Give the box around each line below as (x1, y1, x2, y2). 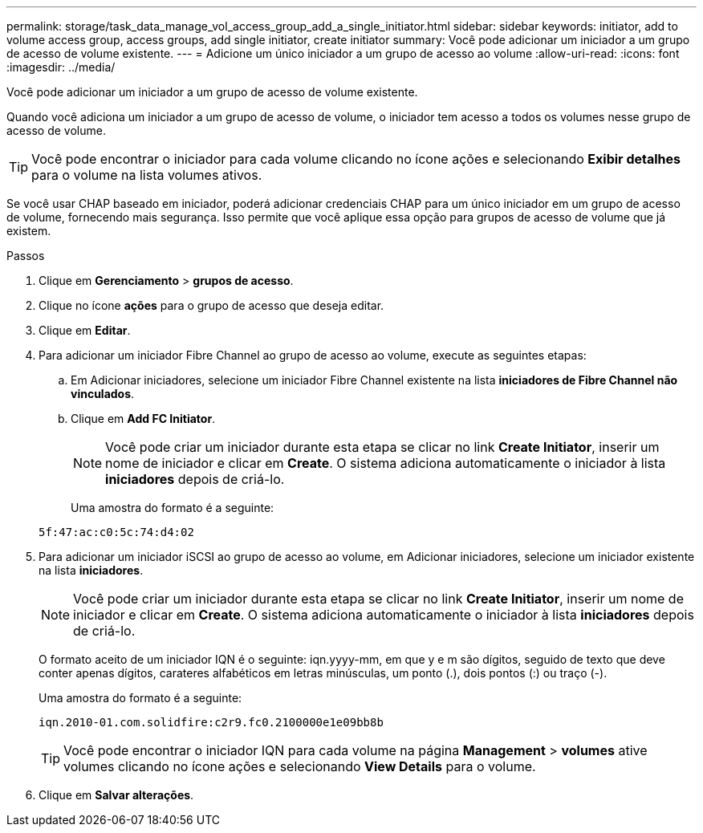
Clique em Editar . (39, 323, 131, 337)
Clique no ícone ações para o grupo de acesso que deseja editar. (39, 299, 384, 312)
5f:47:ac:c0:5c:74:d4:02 (39, 526, 194, 538)
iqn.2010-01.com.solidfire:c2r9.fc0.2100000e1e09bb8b (39, 716, 384, 729)
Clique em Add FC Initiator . (71, 412, 216, 425)
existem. (6, 224, 51, 238)
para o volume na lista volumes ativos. (31, 167, 262, 183)
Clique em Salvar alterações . (39, 788, 194, 802)
